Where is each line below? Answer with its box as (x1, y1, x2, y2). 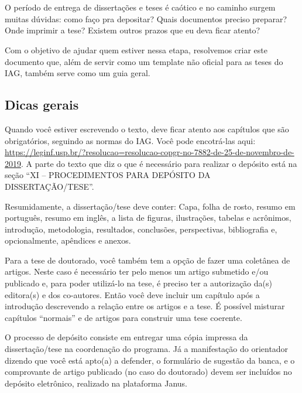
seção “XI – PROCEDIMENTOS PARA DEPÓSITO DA (5, 169, 211, 181)
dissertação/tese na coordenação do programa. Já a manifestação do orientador (5, 343, 289, 355)
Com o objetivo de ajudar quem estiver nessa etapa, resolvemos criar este (5, 43, 267, 56)
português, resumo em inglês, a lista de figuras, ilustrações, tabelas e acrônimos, (5, 211, 291, 224)
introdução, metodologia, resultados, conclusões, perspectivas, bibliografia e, (5, 223, 277, 235)
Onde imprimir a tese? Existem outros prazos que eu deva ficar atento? (5, 24, 260, 36)
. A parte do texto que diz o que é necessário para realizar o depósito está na (21, 157, 297, 169)
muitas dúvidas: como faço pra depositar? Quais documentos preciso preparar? (5, 12, 287, 25)
